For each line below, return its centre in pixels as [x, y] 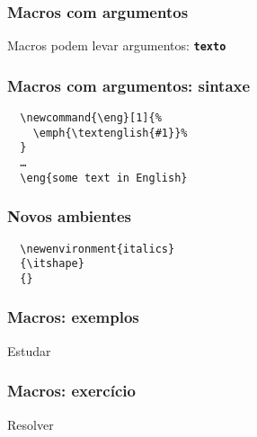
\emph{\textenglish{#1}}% [110, 133]
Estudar [29, 350]
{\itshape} [52, 264]
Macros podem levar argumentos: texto [117, 45]
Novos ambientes [69, 216]
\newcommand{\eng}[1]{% [91, 118]
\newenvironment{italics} [97, 249]
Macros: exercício [71, 391]
